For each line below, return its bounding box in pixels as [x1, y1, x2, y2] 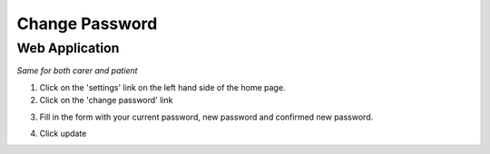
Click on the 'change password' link [39, 95, 173, 106]
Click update [39, 128, 87, 139]
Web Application [16, 40, 120, 56]
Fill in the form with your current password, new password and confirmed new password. [39, 111, 374, 122]
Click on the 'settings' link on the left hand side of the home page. [39, 82, 286, 92]
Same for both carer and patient [16, 65, 138, 76]
